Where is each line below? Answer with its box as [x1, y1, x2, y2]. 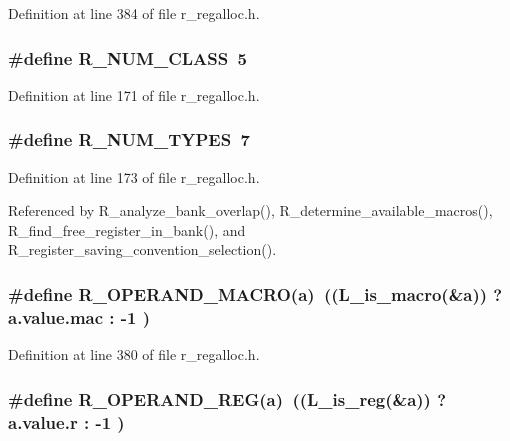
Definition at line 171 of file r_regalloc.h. [8, 84, 260, 105]
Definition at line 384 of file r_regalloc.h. [8, 3, 260, 23]
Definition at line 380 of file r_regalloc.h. [8, 344, 260, 365]
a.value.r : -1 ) [8, 409, 125, 434]
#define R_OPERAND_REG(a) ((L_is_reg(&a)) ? [8, 386, 447, 411]
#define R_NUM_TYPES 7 [8, 127, 250, 152]
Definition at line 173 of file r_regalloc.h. [8, 166, 260, 187]
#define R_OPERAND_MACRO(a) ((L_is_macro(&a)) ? [8, 281, 503, 306]
